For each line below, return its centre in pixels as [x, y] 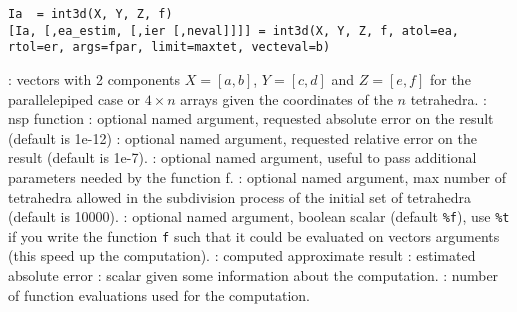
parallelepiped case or [74, 98]
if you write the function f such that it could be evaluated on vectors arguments [254, 235]
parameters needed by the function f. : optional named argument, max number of [257, 176]
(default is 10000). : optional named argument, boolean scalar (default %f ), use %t [259, 216]
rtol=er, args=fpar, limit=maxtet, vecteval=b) [169, 47]
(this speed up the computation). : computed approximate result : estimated [242, 255]
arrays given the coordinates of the [286, 98]
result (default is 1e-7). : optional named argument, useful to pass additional [242, 157]
